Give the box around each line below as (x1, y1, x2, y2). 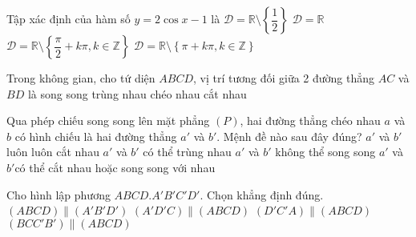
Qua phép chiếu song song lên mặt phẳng (6, 112, 210, 129)
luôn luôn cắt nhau (6, 143, 99, 160)
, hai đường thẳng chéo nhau (240, 112, 381, 129)
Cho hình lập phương (6, 186, 111, 203)
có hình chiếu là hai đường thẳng (14, 127, 177, 144)
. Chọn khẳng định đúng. (200, 186, 324, 203)
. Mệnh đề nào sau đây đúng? (216, 127, 362, 144)
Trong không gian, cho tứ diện (6, 70, 155, 86)
